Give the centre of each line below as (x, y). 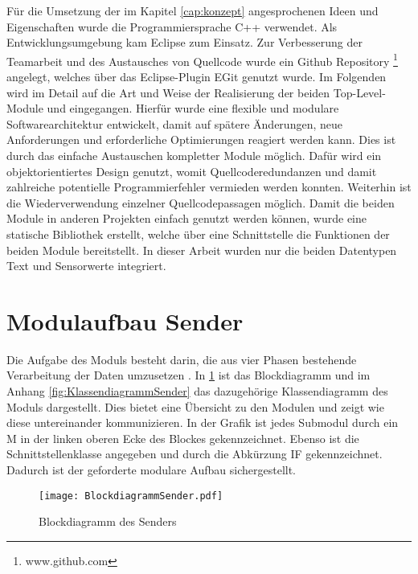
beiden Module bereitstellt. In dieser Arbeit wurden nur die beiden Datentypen (202, 250)
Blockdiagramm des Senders (108, 521)
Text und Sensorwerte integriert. (86, 266)
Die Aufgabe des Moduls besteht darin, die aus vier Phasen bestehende (182, 359)
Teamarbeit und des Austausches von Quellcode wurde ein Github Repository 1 (202, 59)
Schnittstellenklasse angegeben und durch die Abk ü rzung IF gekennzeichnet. (195, 454)
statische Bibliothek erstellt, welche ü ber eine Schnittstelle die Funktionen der (198, 234)
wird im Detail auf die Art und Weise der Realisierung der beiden (168, 92)
